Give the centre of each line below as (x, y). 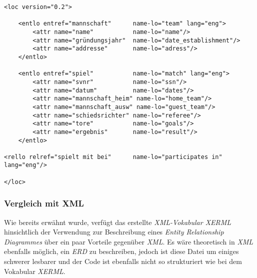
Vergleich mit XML (44, 203)
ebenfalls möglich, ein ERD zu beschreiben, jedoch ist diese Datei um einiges (121, 251)
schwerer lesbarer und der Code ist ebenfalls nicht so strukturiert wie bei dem (123, 261)
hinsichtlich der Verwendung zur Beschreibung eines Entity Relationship (114, 232)
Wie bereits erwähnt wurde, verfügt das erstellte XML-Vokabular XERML (118, 222)
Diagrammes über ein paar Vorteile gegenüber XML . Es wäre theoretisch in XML (129, 241)
